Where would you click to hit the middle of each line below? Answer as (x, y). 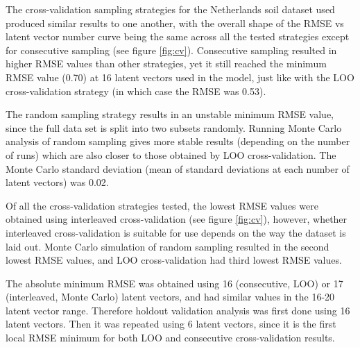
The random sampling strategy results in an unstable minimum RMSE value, (170, 114)
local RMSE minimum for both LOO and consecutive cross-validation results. (170, 338)
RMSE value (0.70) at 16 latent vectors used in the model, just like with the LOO (180, 77)
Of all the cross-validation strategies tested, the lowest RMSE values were (162, 205)
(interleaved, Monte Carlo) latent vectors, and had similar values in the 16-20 (170, 297)
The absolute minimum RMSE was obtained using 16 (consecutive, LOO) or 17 (174, 283)
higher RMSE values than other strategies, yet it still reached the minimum (166, 64)
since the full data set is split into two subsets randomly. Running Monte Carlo (174, 127)
